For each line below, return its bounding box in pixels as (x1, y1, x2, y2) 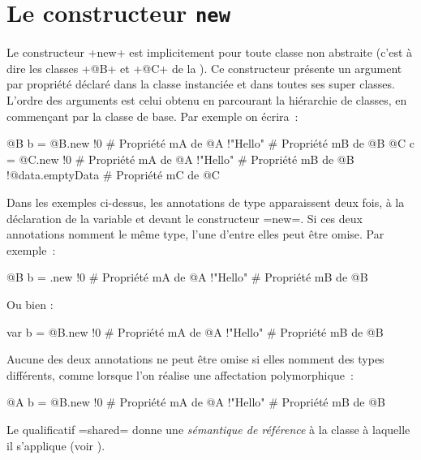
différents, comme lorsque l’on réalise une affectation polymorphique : (6, 366, 354, 383)
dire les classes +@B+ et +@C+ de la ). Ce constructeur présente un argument (6, 59, 402, 76)
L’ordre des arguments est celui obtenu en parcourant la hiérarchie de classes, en (6, 92, 407, 109)
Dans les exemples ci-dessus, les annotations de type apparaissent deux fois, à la (6, 194, 405, 210)
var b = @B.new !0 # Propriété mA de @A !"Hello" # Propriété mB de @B (6, 323, 384, 340)
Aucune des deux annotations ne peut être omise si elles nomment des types (6, 350, 384, 368)
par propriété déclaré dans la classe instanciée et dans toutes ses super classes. (6, 75, 395, 92)
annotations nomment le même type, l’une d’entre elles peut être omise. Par (6, 226, 384, 243)
